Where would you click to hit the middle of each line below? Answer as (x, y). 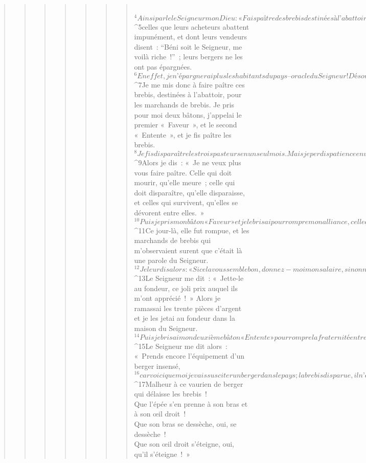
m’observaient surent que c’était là (188, 250)
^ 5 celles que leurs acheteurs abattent (192, 26)
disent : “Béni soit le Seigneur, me (188, 46)
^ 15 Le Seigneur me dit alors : (181, 346)
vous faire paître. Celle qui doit (183, 172)
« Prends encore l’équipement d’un (189, 356)
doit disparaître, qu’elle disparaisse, (189, 192)
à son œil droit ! (160, 414)
